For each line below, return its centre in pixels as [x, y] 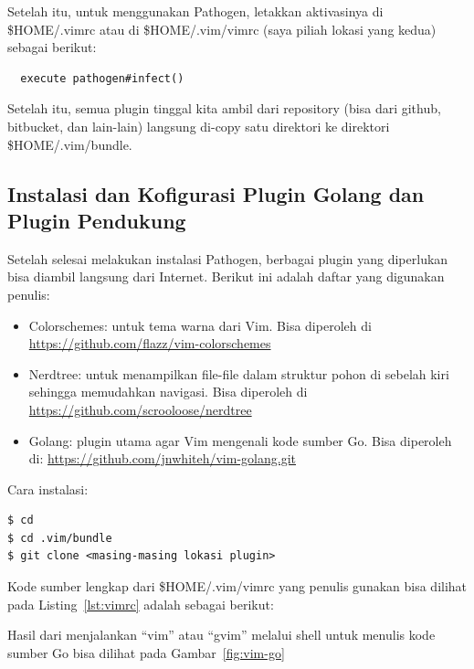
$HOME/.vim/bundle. [70, 144]
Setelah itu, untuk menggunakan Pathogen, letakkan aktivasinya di [195, 11]
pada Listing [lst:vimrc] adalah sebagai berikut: [141, 604]
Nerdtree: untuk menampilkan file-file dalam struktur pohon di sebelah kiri [239, 373]
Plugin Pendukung [97, 220]
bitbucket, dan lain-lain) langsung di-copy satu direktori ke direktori [199, 126]
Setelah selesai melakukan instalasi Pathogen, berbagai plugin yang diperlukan [228, 258]
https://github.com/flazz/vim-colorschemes [150, 343]
